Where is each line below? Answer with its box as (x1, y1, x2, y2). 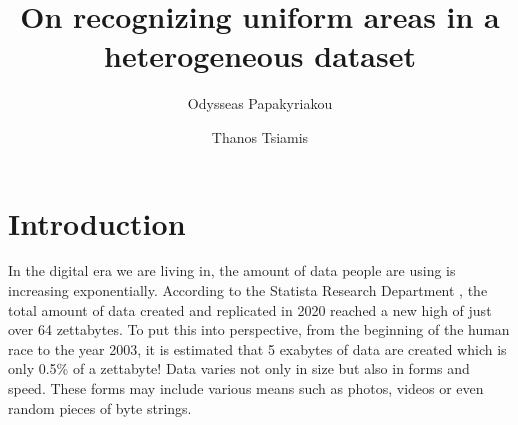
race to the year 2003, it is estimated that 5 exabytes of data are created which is (8, 338, 507, 359)
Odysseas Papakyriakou (187, 93, 333, 114)
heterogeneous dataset (104, 35, 416, 76)
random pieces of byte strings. (8, 397, 192, 418)
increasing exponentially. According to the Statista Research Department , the (8, 280, 488, 301)
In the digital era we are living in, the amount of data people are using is (8, 260, 456, 281)
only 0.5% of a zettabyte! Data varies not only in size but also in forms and (8, 358, 470, 379)
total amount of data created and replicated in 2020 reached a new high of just (8, 299, 492, 320)
